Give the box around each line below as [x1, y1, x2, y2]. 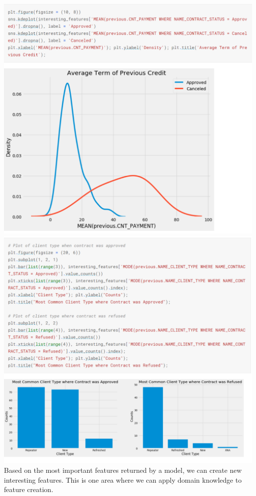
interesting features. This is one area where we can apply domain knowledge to [4, 474, 242, 485]
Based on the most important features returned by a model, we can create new [4, 464, 242, 475]
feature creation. [4, 484, 54, 495]
